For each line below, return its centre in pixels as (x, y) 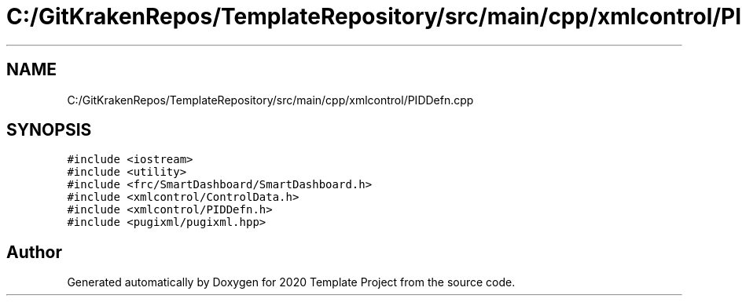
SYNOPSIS (49, 130)
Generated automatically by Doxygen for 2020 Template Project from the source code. (291, 282)
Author (34, 252)
